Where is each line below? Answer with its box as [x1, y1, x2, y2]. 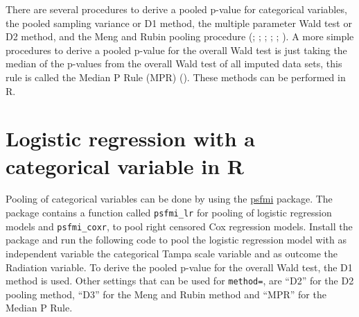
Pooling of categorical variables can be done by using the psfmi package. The [6, 191, 333, 206]
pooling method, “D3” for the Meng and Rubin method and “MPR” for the [6, 286, 326, 301]
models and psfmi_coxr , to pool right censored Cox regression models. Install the [6, 219, 353, 233]
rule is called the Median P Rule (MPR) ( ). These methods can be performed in [6, 69, 346, 84]
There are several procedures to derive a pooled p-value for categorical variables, [6, 2, 347, 16]
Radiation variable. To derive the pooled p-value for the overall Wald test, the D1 [6, 259, 353, 274]
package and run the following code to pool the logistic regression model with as [6, 232, 347, 247]
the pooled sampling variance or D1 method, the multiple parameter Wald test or [6, 15, 352, 30]
